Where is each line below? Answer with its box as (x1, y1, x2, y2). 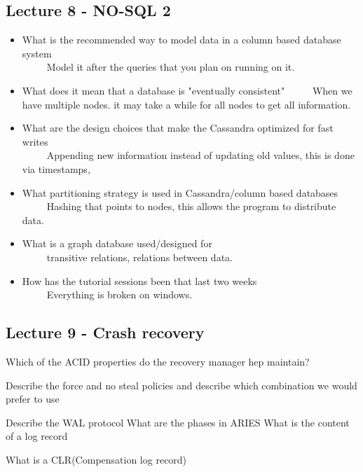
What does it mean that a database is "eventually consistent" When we (22, 83, 352, 97)
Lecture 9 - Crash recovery (6, 321, 205, 343)
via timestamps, (22, 161, 90, 176)
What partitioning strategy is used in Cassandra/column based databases (22, 185, 338, 200)
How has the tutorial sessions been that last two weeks (22, 273, 257, 288)
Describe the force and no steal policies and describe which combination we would (6, 377, 357, 392)
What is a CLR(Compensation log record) (6, 452, 187, 466)
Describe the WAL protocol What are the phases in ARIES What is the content (6, 415, 350, 429)
